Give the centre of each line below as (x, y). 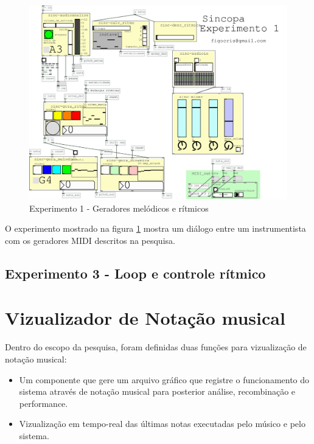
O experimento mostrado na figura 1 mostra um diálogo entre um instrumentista (155, 228)
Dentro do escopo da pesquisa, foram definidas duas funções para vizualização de (156, 347)
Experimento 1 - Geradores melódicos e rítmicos (119, 208)
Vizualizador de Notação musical (145, 318)
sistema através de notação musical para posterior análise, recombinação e (157, 391)
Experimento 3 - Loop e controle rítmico (135, 273)
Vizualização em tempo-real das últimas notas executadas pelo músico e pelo (162, 424)
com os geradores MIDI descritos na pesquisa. (90, 240)
